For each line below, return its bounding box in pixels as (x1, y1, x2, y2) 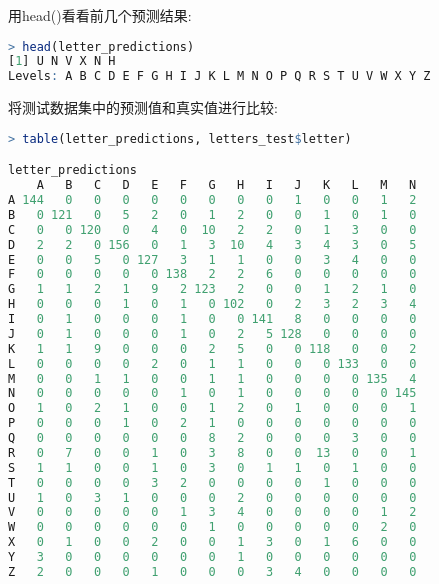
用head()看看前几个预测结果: (8, 5, 192, 25)
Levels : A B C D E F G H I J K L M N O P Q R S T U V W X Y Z (8, 69, 431, 84)
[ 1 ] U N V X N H (8, 54, 116, 69)
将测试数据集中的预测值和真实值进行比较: (8, 97, 278, 118)
